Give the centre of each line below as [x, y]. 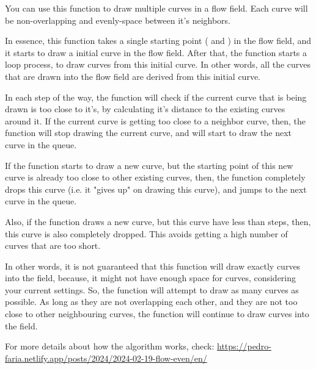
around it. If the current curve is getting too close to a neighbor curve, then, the [155, 120]
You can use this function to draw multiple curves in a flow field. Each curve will [156, 8]
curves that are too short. [53, 245]
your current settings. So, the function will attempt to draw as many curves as [152, 289]
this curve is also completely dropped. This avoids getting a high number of [146, 233]
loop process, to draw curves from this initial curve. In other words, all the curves [158, 64]
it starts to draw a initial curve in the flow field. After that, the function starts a [156, 52]
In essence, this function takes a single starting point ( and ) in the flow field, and [158, 41]
